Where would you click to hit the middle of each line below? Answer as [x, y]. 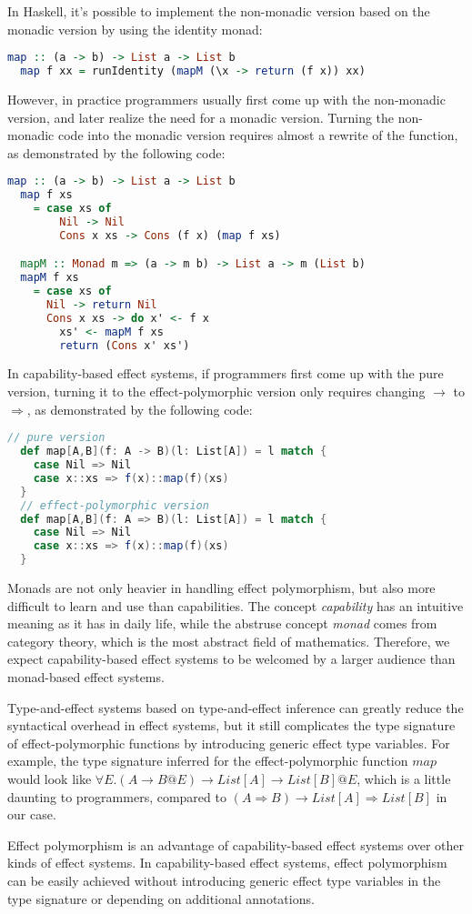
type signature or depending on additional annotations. [161, 898]
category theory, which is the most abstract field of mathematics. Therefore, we [229, 641]
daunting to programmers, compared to [117, 796]
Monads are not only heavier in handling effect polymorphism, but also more [221, 588]
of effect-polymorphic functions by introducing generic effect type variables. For [229, 743]
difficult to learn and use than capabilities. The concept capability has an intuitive [236, 605]
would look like [50, 778]
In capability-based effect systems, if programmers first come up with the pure [226, 373]
